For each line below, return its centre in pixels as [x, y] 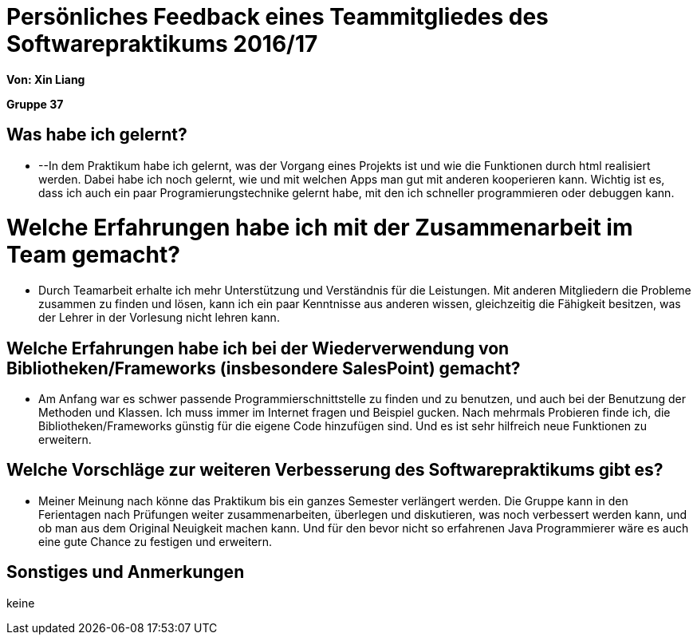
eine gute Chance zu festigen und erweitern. [156, 541]
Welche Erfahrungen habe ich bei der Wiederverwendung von [258, 348]
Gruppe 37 [35, 104]
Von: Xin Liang [46, 79]
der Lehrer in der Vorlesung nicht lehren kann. [159, 318]
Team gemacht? [93, 255]
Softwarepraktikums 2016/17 [162, 44]
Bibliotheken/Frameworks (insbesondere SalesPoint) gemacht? [264, 368]
